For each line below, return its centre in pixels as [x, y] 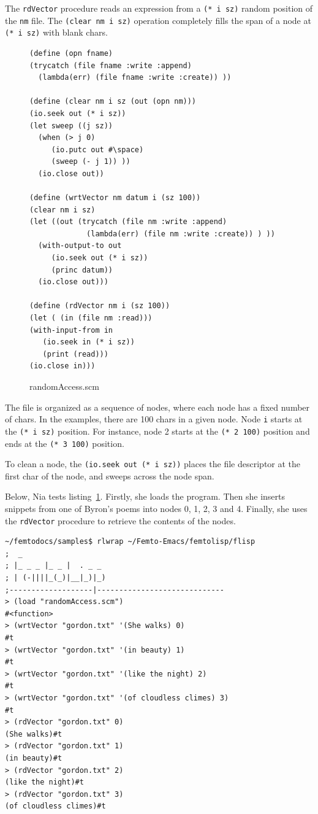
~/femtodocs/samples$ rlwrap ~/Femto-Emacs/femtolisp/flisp [130, 542]
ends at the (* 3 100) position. [65, 443]
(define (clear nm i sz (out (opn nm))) [113, 102]
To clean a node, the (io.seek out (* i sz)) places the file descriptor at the [153, 464]
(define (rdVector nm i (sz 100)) [100, 306]
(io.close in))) [62, 366]
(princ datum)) [82, 270]
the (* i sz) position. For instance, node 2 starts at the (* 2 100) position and [157, 431]
